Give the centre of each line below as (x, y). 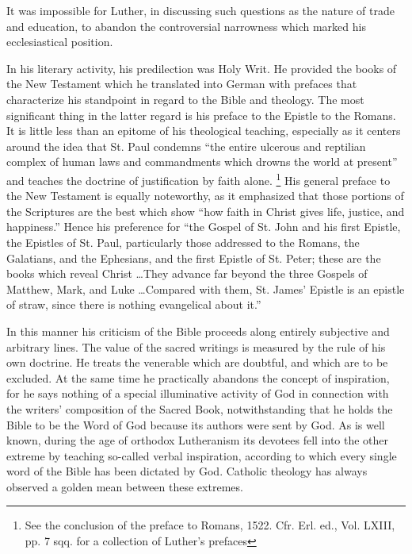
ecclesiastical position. (60, 42)
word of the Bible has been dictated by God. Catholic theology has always (187, 471)
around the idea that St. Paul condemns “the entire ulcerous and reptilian (186, 146)
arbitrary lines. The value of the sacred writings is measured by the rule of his (196, 346)
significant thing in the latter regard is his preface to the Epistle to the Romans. (201, 115)
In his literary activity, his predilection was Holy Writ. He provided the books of (202, 68)
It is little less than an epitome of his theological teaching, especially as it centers (204, 131)
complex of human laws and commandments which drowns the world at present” (202, 162)
